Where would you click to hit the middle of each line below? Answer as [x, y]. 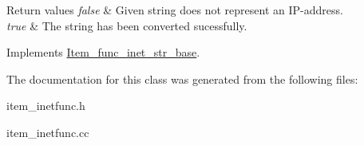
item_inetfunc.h [46, 106]
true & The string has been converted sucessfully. [127, 25]
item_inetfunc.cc [48, 132]
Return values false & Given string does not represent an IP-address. [175, 10]
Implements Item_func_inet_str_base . [103, 52]
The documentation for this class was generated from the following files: [182, 78]
